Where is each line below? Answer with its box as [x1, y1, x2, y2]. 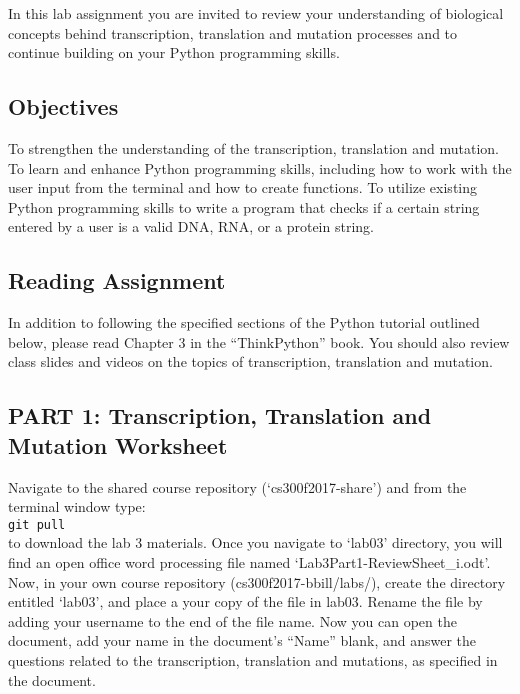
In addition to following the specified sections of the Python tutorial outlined [8, 312, 480, 333]
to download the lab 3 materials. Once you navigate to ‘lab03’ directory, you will [8, 532, 503, 553]
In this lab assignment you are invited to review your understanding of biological [8, 3, 504, 23]
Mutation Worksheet [8, 429, 228, 460]
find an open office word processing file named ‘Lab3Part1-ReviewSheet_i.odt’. [8, 551, 491, 572]
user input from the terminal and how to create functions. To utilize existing [8, 177, 478, 198]
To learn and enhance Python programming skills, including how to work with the [8, 157, 512, 178]
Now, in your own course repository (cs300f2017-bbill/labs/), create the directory [8, 571, 506, 592]
